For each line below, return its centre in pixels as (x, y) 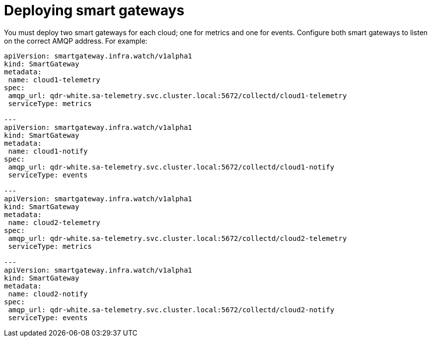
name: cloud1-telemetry (54, 80)
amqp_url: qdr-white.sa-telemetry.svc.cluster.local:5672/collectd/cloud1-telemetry (178, 95)
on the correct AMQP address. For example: (76, 41)
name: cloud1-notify (48, 151)
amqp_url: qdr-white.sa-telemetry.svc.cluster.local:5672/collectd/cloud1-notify (171, 167)
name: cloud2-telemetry (54, 222)
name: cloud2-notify (48, 294)
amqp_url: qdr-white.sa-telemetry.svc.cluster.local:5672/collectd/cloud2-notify (171, 310)
